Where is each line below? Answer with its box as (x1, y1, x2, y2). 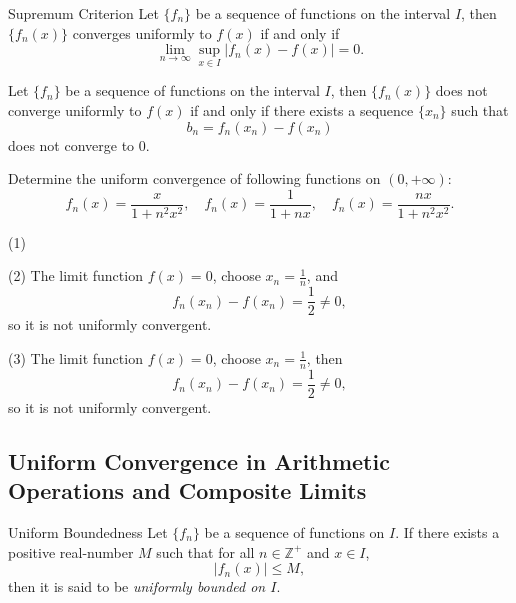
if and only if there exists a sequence (190, 100, 414, 120)
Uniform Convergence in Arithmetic (8, 445, 390, 476)
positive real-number (8, 541, 134, 562)
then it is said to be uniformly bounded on (8, 576, 266, 597)
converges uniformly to (72, 22, 212, 43)
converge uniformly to (8, 100, 142, 120)
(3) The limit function (8, 347, 143, 368)
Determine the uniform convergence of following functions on (8, 168, 381, 189)
